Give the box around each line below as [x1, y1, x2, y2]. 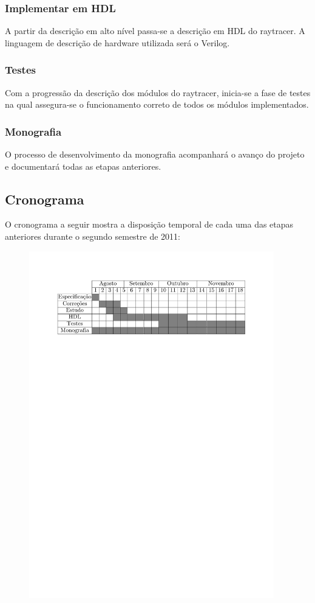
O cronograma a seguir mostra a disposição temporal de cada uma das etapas [5, 218, 294, 231]
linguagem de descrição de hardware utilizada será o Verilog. [5, 36, 230, 49]
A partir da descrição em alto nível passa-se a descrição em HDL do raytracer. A [5, 24, 305, 37]
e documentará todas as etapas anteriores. [5, 159, 161, 172]
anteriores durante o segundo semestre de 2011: [5, 230, 180, 243]
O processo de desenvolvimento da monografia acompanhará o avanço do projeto [5, 148, 305, 161]
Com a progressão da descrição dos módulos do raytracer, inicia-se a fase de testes [5, 86, 311, 99]
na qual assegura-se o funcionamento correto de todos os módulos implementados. [5, 98, 309, 111]
